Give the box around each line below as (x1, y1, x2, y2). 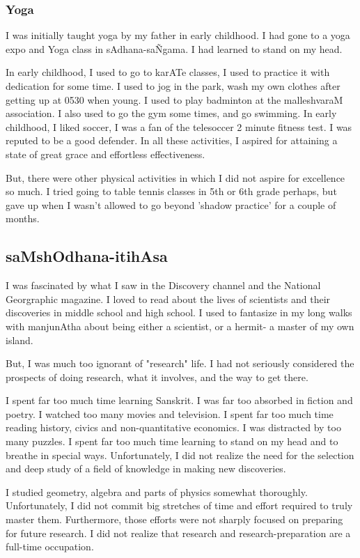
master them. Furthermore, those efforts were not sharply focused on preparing (6, 512, 343, 527)
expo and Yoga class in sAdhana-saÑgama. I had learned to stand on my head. (6, 41, 343, 56)
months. (6, 211, 40, 226)
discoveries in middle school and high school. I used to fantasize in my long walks (6, 305, 352, 320)
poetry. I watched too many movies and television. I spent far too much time (6, 406, 334, 421)
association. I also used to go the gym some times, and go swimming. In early (6, 106, 337, 121)
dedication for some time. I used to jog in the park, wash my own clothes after (6, 79, 341, 93)
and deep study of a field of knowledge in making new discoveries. (6, 461, 286, 476)
